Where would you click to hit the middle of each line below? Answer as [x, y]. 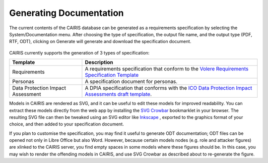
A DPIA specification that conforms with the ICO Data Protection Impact [169, 88]
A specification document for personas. [131, 82]
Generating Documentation [67, 13]
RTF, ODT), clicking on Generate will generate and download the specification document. [100, 42]
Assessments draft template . [119, 94]
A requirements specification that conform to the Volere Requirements [167, 69]
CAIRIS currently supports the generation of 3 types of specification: [79, 53]
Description [99, 62]
